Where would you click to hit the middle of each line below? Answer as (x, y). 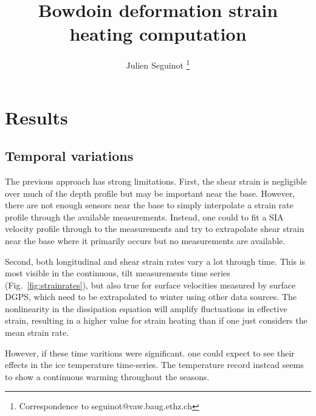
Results (36, 117)
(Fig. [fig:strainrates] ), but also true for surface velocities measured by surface (150, 285)
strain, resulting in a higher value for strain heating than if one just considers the (156, 320)
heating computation (158, 34)
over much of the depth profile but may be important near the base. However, (150, 193)
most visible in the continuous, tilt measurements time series (118, 273)
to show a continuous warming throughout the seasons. (107, 376)
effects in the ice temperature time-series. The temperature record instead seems (154, 365)
